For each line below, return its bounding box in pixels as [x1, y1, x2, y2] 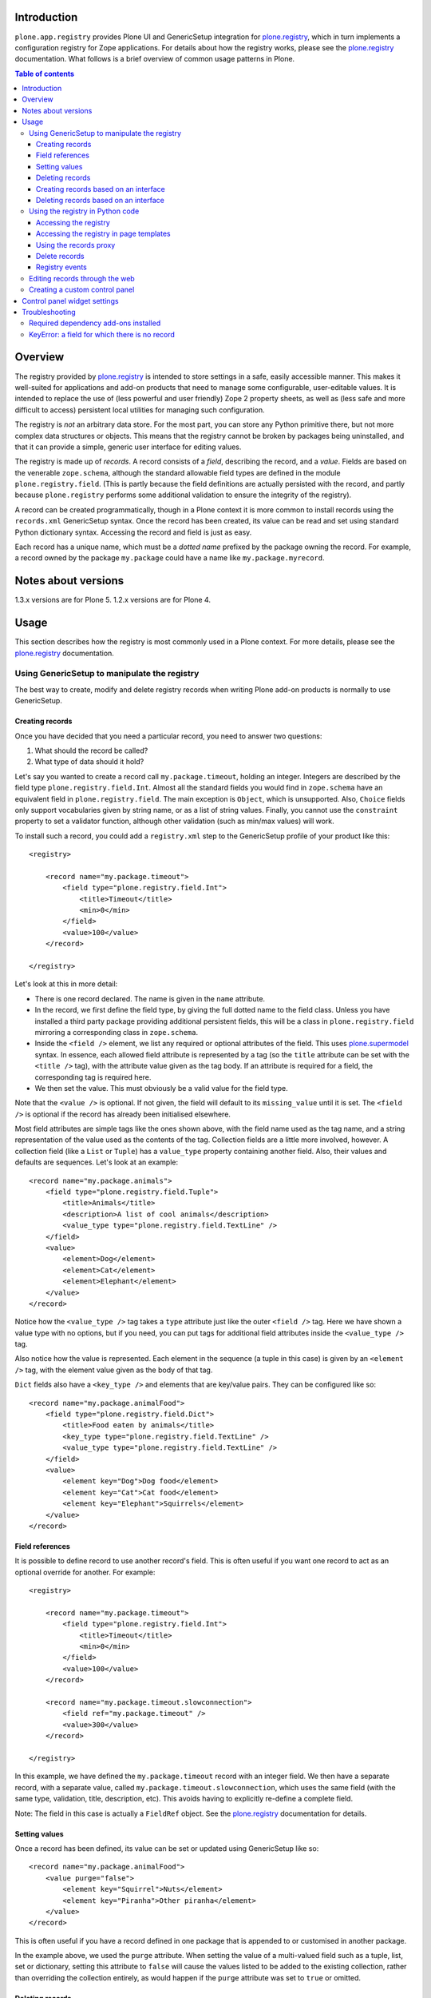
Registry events [36, 262, 87, 272]
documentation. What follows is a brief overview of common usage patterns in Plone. [14, 54, 295, 64]
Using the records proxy [36, 240, 116, 249]
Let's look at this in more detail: [14, 979, 118, 989]
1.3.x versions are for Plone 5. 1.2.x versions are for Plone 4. [14, 595, 212, 605]
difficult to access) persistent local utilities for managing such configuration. [14, 404, 265, 415]
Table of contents [14, 69, 75, 78]
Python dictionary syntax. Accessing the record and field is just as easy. [14, 527, 252, 537]
